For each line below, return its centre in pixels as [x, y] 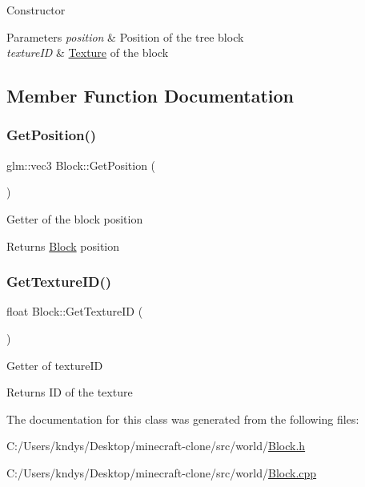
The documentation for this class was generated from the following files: [183, 419]
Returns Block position [63, 246]
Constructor [36, 10]
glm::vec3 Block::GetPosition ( [81, 165]
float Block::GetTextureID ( [75, 311]
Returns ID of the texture [70, 392]
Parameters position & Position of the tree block [125, 36]
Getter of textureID [55, 365]
